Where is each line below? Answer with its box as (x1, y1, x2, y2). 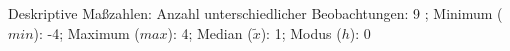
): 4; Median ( (167, 22, 253, 43)
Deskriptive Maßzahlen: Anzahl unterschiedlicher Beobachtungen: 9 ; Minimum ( (8, 3, 503, 23)
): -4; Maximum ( (33, 22, 140, 43)
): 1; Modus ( (260, 22, 342, 43)
